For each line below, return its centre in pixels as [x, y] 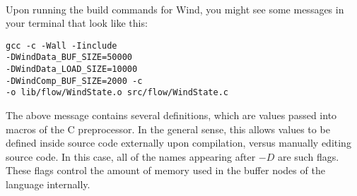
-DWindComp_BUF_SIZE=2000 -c [74, 81]
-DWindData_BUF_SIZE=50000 [69, 57]
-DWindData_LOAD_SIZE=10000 [72, 69]
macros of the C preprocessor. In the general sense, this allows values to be [168, 129]
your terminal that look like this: [77, 23]
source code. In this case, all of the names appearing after [131, 156]
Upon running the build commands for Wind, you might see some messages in [175, 9]
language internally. [48, 184]
